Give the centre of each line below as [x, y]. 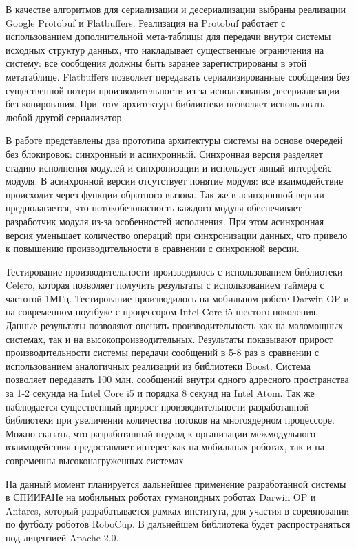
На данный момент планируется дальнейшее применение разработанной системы [176, 483]
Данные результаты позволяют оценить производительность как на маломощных [175, 325]
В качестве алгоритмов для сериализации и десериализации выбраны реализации [176, 9]
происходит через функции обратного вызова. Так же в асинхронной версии [165, 194]
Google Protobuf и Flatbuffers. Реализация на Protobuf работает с [146, 22]
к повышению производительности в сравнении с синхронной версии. [153, 248]
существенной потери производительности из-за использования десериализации [173, 90]
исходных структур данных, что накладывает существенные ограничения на [165, 49]
